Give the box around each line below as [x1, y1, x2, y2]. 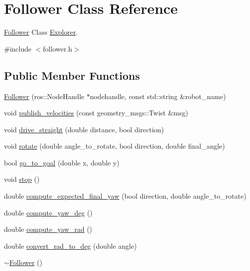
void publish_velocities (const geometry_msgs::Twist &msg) [4, 108, 188, 118]
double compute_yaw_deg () [4, 207, 93, 217]
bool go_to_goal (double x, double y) [4, 157, 120, 167]
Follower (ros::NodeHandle [4, 91, 84, 101]
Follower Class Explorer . [4, 27, 78, 37]
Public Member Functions [4, 67, 140, 83]
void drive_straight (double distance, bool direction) [4, 124, 164, 134]
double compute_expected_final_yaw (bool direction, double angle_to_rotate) [4, 191, 247, 201]
